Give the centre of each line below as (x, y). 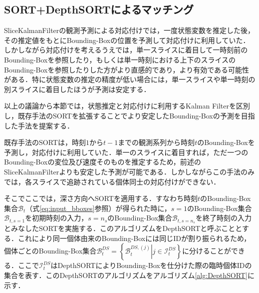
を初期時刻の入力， (57, 218)
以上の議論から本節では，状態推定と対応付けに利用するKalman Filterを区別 (127, 106)
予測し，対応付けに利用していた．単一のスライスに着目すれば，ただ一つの (126, 152)
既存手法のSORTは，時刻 (45, 142)
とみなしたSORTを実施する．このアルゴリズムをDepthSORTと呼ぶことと (123, 228)
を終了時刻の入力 (223, 218)
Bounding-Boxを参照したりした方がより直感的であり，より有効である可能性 (127, 69)
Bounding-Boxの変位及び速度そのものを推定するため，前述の (103, 162)
